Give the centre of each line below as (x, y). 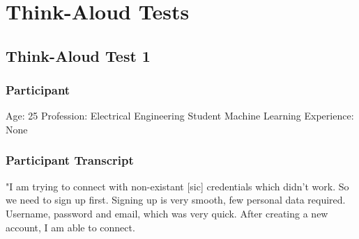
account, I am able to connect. (70, 227)
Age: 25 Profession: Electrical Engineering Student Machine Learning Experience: (180, 116)
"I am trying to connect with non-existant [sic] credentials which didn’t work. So (177, 186)
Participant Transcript (70, 160)
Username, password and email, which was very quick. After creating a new (167, 213)
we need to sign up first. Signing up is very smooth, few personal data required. (176, 200)
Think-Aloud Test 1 (78, 55)
